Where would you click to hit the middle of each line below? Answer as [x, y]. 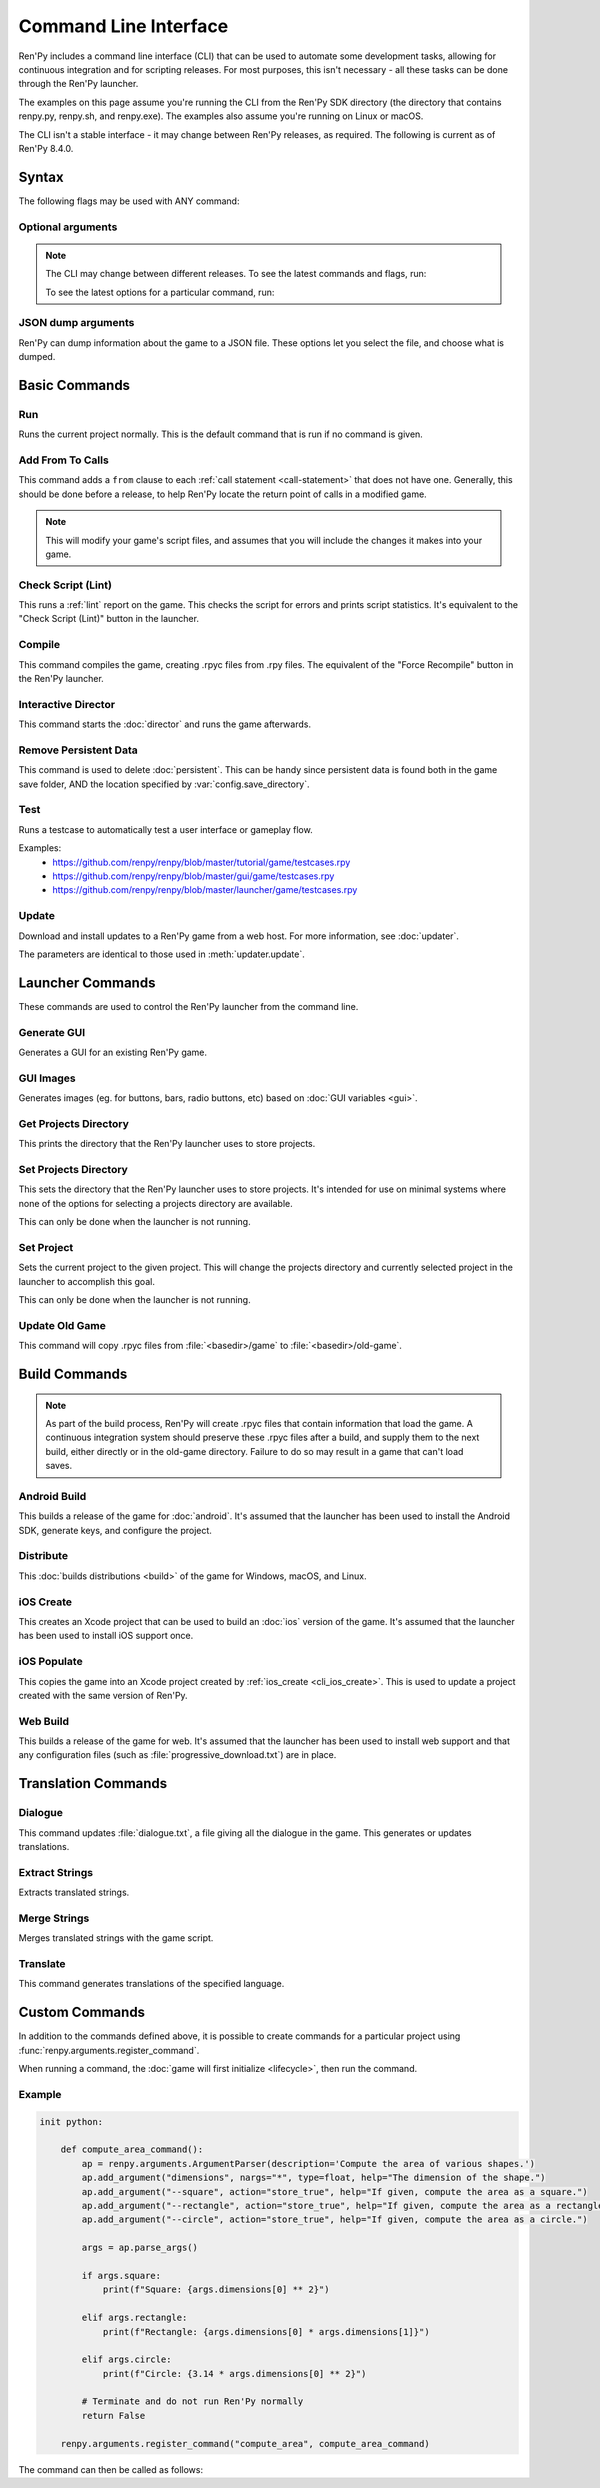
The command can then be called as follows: [111, 2469]
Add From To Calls [63, 460]
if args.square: [121, 2275]
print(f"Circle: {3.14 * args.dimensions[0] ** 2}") [234, 2373]
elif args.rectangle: [134, 2318]
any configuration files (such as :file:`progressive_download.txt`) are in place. [177, 1755]
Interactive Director [66, 704]
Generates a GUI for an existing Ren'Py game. [113, 1052]
